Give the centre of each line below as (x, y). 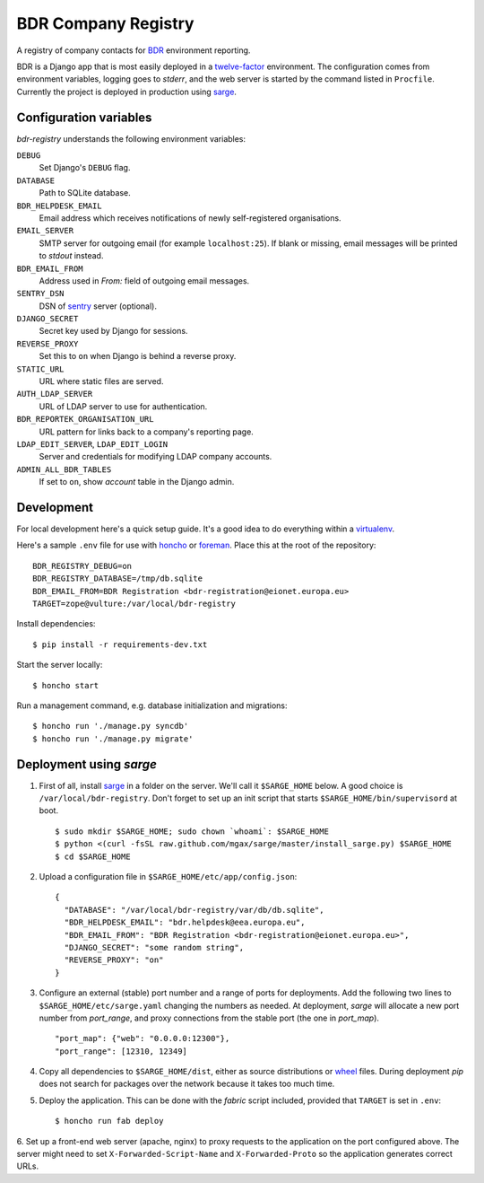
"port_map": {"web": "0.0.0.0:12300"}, (143, 1038)
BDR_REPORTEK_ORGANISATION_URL (85, 419)
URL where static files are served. (101, 381)
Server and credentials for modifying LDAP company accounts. (156, 457)
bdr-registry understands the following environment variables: (131, 138)
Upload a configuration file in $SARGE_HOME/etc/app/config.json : (168, 877)
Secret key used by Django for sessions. (113, 331)
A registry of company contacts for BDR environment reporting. (134, 50)
